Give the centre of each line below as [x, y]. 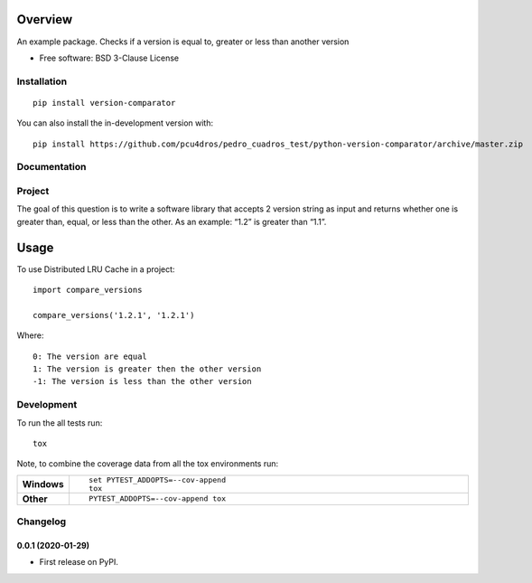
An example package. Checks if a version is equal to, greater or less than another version [183, 42]
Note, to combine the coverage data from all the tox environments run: [148, 464]
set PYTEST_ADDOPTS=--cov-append [157, 480]
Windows [43, 484]
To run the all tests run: [60, 423]
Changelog [42, 522]
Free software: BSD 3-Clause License [109, 58]
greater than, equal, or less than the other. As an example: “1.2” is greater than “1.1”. [172, 221]
